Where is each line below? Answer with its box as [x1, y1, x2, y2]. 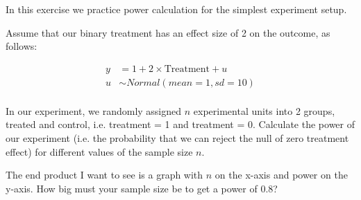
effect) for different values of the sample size [6, 144, 193, 158]
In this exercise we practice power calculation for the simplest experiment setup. [6, 2, 347, 16]
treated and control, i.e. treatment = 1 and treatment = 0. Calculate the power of [6, 117, 355, 131]
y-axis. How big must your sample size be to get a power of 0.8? [6, 181, 278, 195]
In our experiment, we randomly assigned [6, 103, 182, 118]
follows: [6, 39, 37, 53]
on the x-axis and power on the [215, 167, 348, 182]
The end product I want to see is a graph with [6, 167, 203, 182]
